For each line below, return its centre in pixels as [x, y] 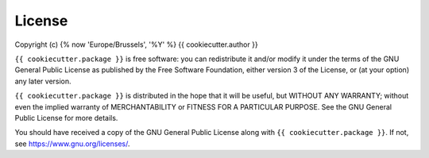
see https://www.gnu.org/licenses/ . [72, 144]
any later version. [43, 81]
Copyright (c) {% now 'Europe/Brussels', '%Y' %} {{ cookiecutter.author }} [136, 44]
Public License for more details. [66, 118]
